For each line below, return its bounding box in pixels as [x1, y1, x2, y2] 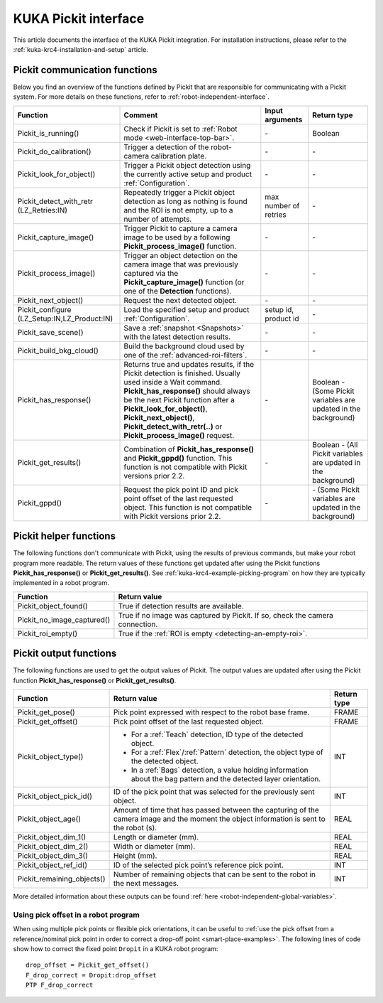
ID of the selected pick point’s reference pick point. [113, 860, 284, 870]
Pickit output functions [13, 648, 117, 660]
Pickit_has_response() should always [123, 386, 251, 396]
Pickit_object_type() [17, 752, 84, 761]
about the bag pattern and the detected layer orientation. [131, 774, 321, 783]
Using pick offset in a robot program [13, 910, 140, 920]
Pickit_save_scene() [17, 327, 84, 337]
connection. [118, 619, 158, 629]
